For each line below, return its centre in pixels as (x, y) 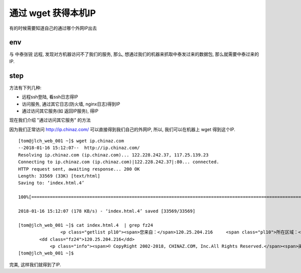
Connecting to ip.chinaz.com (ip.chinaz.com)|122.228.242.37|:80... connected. (119, 162)
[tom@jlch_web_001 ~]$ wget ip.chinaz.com (71, 141)
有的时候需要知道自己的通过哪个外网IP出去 (53, 28)
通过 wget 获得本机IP (53, 13)
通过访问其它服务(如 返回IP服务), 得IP (60, 111)
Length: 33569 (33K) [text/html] (59, 176)
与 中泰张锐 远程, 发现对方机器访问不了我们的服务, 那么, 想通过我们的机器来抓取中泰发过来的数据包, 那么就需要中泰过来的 (134, 54)
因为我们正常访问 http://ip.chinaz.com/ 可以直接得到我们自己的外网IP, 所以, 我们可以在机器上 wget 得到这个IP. (122, 129)
